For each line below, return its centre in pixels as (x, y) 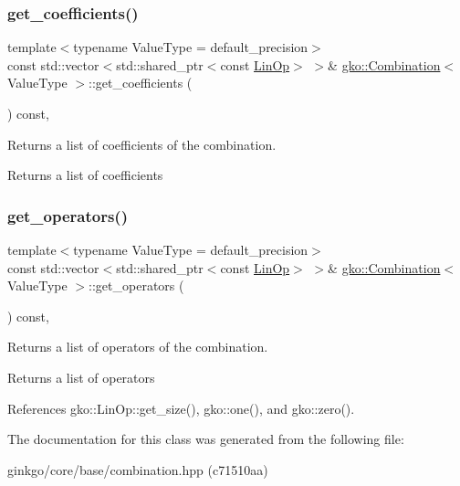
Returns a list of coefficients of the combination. (142, 144)
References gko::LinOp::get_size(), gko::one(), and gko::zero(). (181, 408)
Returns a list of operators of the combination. (138, 347)
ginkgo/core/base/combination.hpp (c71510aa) (138, 469)
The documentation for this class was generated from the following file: (206, 439)
